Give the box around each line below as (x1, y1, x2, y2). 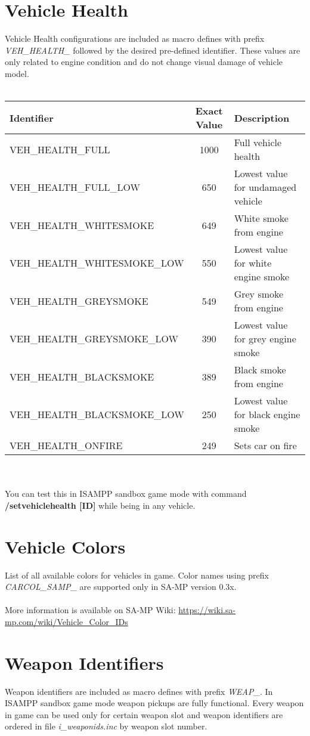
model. (5, 67, 29, 79)
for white (234, 256, 272, 270)
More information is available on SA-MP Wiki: (5, 604, 176, 616)
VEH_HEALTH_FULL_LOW (10, 180, 140, 194)
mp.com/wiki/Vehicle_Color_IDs (5, 615, 128, 627)
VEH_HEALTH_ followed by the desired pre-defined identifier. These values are (5, 44, 300, 56)
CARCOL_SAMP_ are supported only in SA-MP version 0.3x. (5, 580, 237, 593)
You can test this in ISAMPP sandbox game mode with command (5, 487, 247, 500)
